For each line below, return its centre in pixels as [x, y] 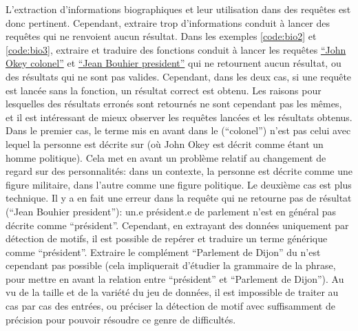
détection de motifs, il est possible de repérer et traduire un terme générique [167, 238]
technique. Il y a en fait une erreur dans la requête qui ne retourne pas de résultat [179, 198]
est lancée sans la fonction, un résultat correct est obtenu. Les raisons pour [164, 90]
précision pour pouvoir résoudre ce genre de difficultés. [121, 319]
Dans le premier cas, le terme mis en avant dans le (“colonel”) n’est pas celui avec [178, 130]
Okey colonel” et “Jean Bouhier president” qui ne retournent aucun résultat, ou [173, 63]
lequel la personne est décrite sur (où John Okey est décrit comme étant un [165, 143]
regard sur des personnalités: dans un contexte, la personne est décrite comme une [179, 171]
